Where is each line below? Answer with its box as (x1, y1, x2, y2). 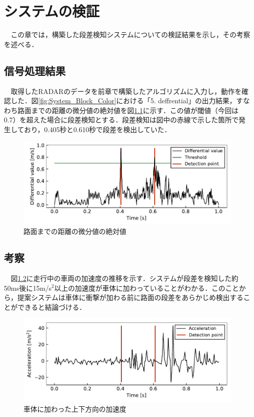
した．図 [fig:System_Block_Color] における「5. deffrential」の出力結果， (10, 95, 236, 106)
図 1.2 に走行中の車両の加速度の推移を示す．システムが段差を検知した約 (10, 273, 238, 283)
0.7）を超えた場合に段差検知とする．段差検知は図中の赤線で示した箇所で (4, 115, 239, 125)
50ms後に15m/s (4, 282, 52, 293)
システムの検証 (4, 1, 100, 21)
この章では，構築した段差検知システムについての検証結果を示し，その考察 (10, 29, 251, 40)
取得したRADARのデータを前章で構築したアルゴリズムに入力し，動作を (10, 86, 242, 96)
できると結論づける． (17, 301, 86, 312)
